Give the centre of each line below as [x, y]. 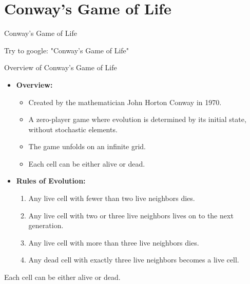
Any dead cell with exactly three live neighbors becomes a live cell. [134, 260]
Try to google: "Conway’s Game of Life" [67, 50]
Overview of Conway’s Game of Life [61, 67]
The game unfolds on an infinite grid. [87, 146]
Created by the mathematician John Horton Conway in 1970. [125, 102]
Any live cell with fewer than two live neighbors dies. [112, 198]
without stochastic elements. [73, 129]
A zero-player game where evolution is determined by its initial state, [137, 119]
